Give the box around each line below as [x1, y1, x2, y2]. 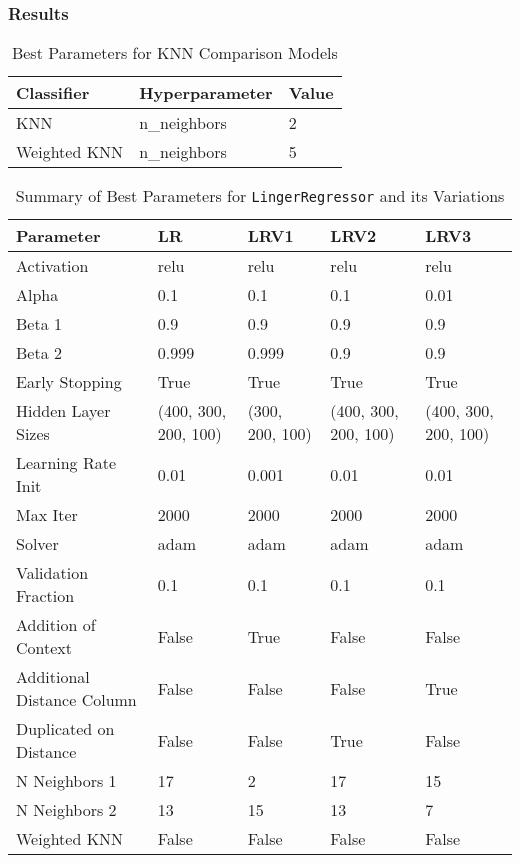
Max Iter [16, 503, 78, 527]
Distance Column [16, 688, 137, 712]
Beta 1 [16, 312, 62, 336]
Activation [16, 254, 89, 278]
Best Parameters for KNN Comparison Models [11, 41, 338, 65]
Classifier [16, 81, 90, 105]
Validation [16, 561, 89, 585]
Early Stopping [16, 370, 122, 394]
